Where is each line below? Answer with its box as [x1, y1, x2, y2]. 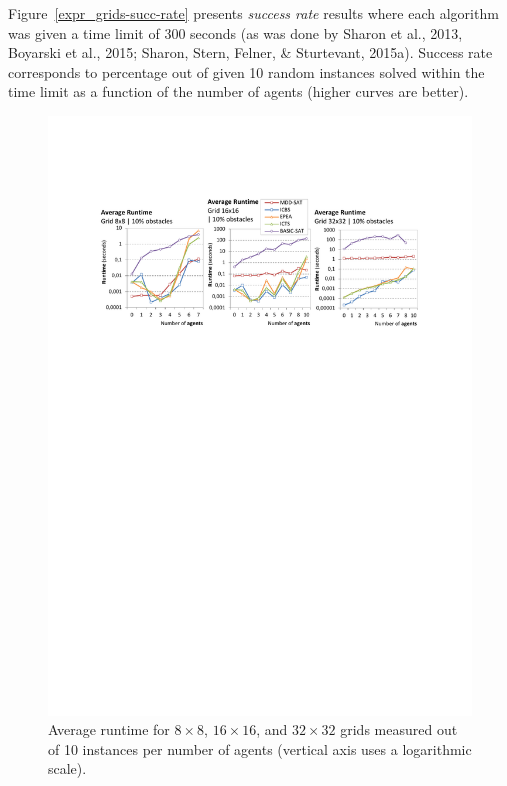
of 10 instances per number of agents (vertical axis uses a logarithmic [48, 738, 472, 759]
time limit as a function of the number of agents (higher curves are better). [8, 81, 469, 102]
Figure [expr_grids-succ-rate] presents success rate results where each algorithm [8, 3, 499, 23]
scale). [48, 758, 87, 779]
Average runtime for [48, 719, 170, 740]
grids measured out [340, 719, 458, 740]
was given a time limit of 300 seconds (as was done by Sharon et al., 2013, [8, 22, 463, 43]
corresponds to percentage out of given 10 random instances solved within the [8, 61, 485, 82]
